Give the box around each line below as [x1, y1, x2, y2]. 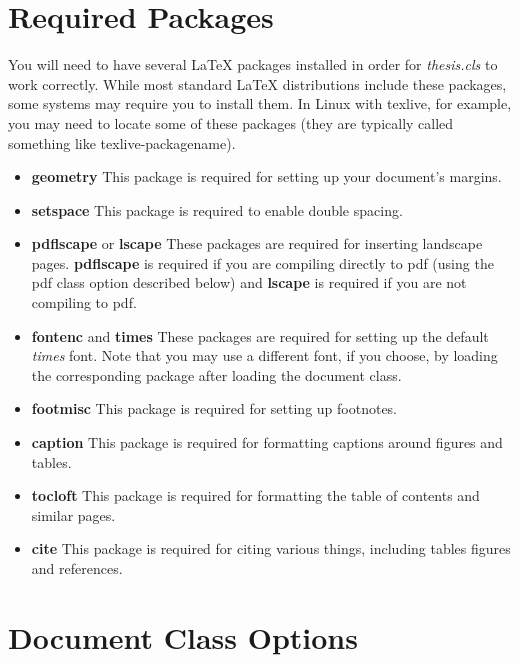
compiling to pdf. [31, 292, 137, 313]
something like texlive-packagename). [8, 132, 236, 153]
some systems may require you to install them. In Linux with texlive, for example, [8, 93, 512, 114]
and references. [31, 558, 123, 578]
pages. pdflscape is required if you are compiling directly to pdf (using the [31, 252, 494, 273]
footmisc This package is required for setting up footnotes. [31, 398, 398, 419]
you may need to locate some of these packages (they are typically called [8, 112, 454, 133]
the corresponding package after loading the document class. [31, 364, 402, 385]
